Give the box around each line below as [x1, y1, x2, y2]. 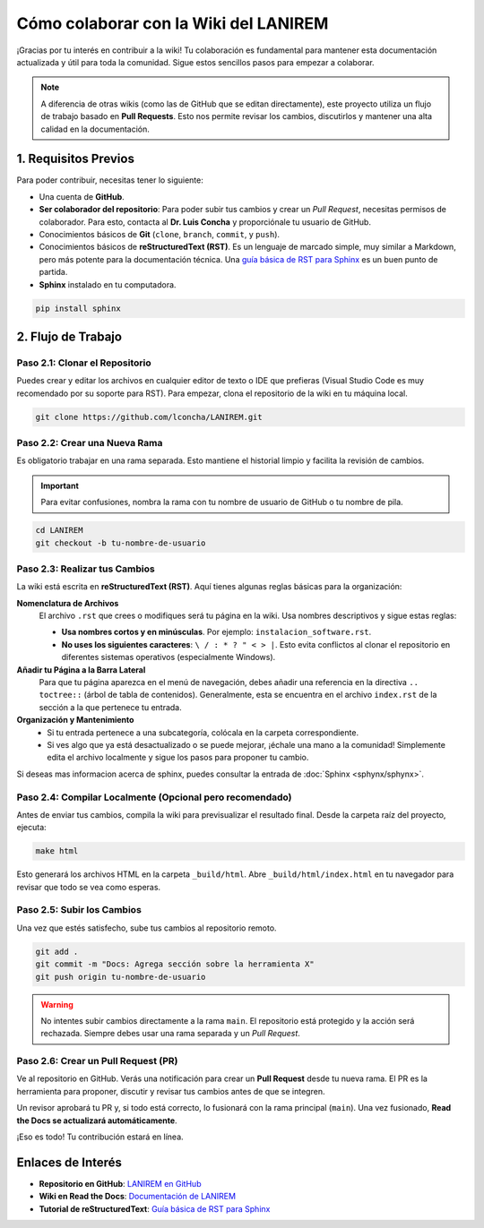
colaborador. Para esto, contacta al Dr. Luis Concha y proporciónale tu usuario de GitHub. [39, 216, 372, 228]
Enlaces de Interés [16, 1155, 123, 1170]
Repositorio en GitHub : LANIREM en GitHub [39, 1178, 202, 1189]
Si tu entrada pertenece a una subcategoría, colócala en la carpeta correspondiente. [47, 726, 359, 738]
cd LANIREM [35, 525, 83, 536]
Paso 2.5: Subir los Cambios [16, 904, 143, 916]
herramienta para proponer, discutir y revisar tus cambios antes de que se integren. [16, 1086, 325, 1096]
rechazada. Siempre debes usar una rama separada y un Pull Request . [40, 1028, 300, 1039]
